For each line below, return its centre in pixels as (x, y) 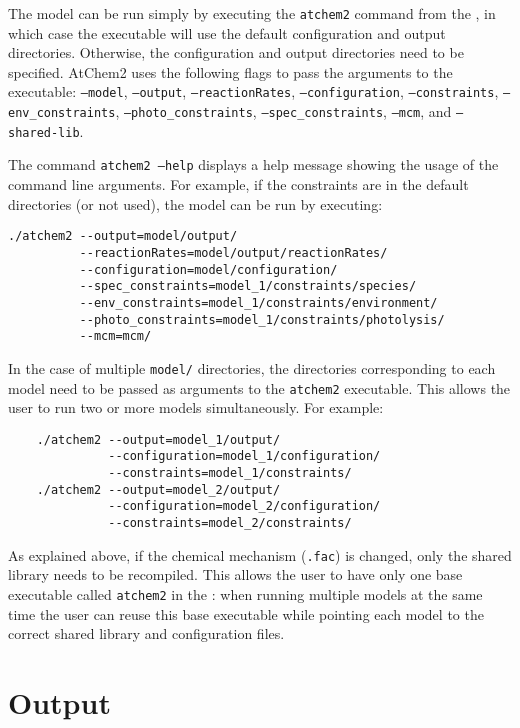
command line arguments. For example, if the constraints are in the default (238, 184)
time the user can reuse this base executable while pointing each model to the (246, 613)
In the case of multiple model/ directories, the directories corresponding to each (252, 367)
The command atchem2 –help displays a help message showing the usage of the (253, 164)
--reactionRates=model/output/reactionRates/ (233, 252)
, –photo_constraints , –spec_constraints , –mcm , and (283, 111)
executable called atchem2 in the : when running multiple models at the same (245, 593)
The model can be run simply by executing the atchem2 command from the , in (252, 13)
